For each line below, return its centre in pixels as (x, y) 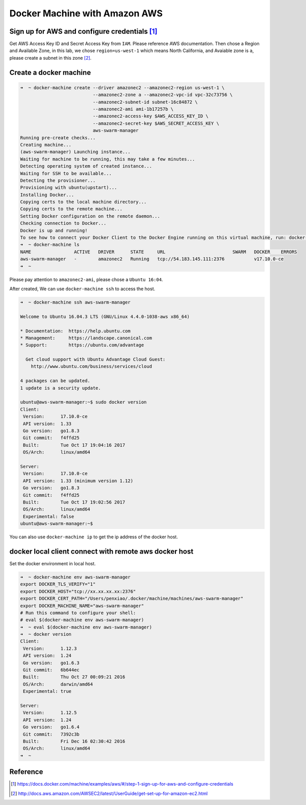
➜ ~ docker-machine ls (50, 245)
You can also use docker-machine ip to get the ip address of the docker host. (94, 537)
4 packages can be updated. (55, 381)
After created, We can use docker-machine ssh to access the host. (82, 289)
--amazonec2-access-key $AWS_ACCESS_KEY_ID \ (150, 116)
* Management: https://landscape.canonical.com (86, 338)
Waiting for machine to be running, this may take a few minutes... (108, 159)
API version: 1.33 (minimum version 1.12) (78, 481)
